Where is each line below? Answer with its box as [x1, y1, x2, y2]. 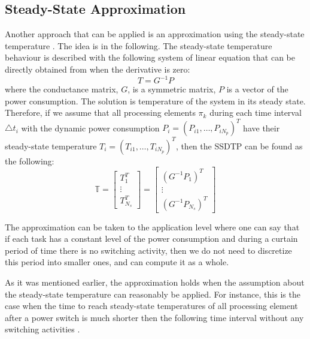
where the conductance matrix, [5, 83, 118, 95]
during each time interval [209, 106, 302, 119]
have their [243, 121, 280, 134]
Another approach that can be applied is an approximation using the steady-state [5, 28, 305, 40]
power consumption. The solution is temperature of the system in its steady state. [5, 94, 306, 107]
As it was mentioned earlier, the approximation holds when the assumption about [5, 275, 305, 288]
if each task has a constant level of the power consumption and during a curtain [5, 232, 298, 245]
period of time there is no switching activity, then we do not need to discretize [5, 244, 292, 256]
